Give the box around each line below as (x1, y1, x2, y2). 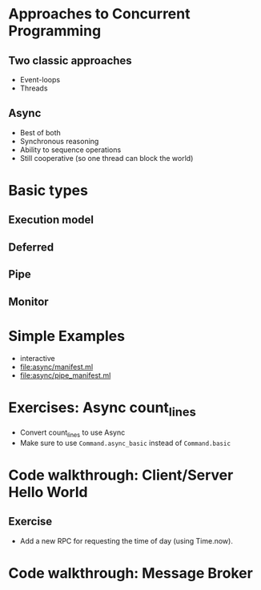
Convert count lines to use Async (19, 427, 126, 439)
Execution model (8, 213, 94, 227)
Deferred (8, 240, 54, 254)
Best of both (19, 127, 62, 137)
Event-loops (19, 75, 61, 84)
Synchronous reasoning (19, 136, 99, 146)
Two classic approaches (8, 54, 132, 67)
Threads (19, 83, 48, 93)
